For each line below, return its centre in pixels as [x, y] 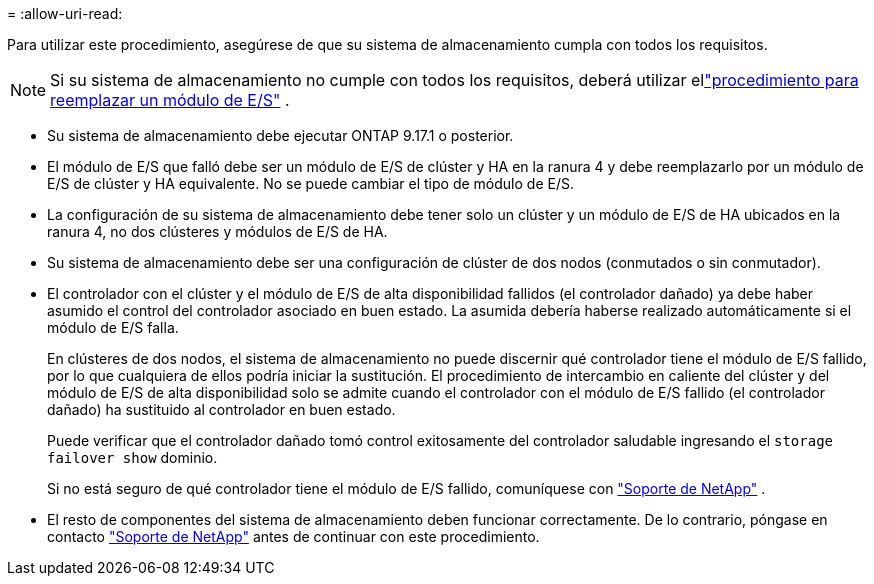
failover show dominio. [132, 457]
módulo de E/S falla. [113, 327]
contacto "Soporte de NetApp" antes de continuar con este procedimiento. [293, 536]
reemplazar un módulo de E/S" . [170, 100]
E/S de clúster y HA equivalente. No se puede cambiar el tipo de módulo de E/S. [310, 183]
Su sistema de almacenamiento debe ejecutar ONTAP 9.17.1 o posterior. [280, 135]
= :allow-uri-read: [65, 13]
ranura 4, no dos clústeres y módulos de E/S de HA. [217, 231]
